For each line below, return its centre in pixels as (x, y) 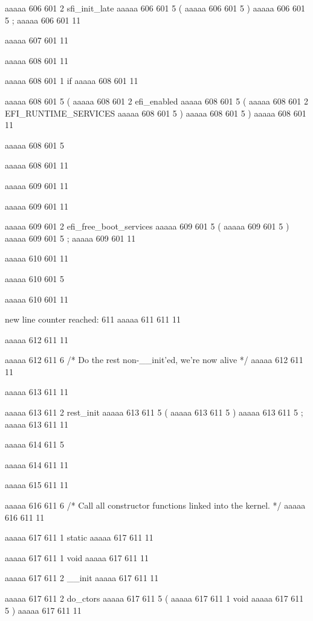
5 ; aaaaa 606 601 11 (43, 20)
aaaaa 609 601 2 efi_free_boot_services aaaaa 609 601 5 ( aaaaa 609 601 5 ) (147, 226)
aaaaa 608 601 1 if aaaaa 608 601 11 (72, 81)
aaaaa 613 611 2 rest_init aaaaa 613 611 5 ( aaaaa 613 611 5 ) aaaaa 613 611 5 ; (154, 412)
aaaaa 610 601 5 (34, 278)
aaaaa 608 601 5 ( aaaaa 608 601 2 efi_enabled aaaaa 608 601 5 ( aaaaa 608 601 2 (156, 101)
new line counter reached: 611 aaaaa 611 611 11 (93, 319)
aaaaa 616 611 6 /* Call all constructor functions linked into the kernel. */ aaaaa (155, 505)
